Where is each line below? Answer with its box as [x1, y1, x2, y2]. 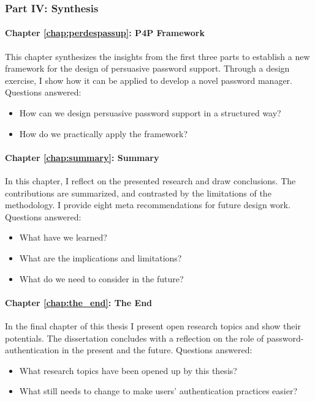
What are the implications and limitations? [19, 251, 182, 264]
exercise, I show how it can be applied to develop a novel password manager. [5, 73, 292, 86]
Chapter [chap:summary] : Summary [5, 151, 159, 163]
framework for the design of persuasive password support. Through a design [5, 62, 290, 75]
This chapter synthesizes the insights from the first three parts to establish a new [5, 50, 310, 62]
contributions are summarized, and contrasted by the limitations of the [5, 186, 271, 199]
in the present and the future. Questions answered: [61, 343, 252, 356]
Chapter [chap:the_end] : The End [5, 296, 153, 309]
